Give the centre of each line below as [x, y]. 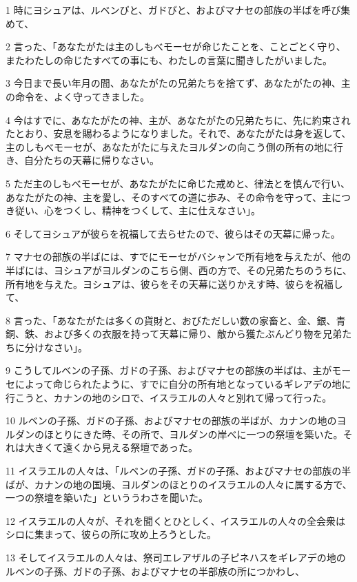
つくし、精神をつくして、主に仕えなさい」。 [162, 210]
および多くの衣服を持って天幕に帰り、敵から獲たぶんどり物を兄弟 [193, 334]
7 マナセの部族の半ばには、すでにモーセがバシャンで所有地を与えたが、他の [178, 257]
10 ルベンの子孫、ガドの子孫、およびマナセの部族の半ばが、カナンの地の [171, 420]
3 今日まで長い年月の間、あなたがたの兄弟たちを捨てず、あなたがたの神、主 [178, 83]
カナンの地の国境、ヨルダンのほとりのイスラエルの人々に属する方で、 [193, 484]
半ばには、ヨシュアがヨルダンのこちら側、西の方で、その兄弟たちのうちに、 [179, 270]
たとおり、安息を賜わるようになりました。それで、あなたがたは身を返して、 [178, 133]
